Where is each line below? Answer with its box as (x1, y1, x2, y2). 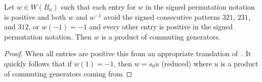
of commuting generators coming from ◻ (4, 68, 132, 78)
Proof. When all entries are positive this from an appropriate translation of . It (4, 48, 251, 59)
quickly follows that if (4, 58, 72, 68)
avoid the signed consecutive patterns (104, 11, 220, 22)
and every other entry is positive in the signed (89, 21, 233, 32)
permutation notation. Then (4, 31, 92, 42)
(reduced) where (161, 58, 212, 68)
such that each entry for (61, 2, 136, 12)
